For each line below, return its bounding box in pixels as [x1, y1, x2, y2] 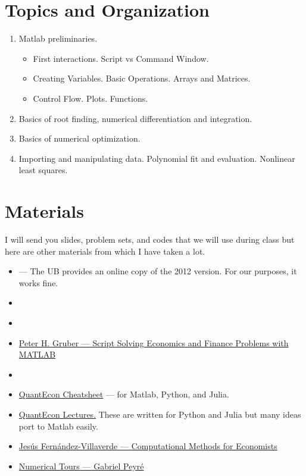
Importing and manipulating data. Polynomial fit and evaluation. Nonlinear [18, 152, 295, 164]
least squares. [18, 164, 68, 176]
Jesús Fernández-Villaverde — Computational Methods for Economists [18, 440, 277, 452]
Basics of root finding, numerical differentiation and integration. [18, 112, 252, 124]
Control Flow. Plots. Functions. [33, 92, 148, 104]
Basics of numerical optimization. [18, 132, 140, 145]
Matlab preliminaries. [18, 32, 98, 45]
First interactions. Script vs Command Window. [33, 52, 209, 64]
